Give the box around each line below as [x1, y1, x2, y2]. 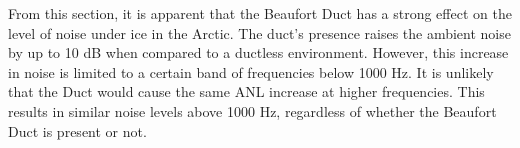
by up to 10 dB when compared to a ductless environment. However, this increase [8, 42, 509, 63]
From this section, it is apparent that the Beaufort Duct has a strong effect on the [8, 3, 512, 23]
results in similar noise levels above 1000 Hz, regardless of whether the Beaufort [8, 100, 497, 121]
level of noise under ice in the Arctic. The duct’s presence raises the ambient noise [8, 22, 511, 43]
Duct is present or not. [8, 120, 147, 141]
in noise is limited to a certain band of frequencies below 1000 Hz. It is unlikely [8, 61, 494, 82]
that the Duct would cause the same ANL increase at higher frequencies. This [8, 81, 485, 102]
